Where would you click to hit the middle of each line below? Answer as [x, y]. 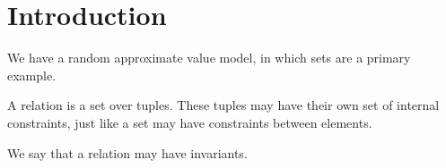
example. [32, 75]
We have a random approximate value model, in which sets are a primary [209, 58]
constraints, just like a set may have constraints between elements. [190, 122]
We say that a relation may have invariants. [127, 152]
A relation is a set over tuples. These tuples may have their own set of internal [223, 105]
